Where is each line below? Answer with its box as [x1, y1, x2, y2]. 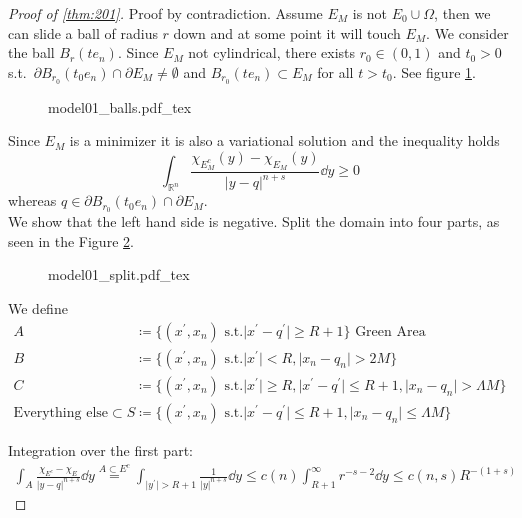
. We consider [426, 22, 509, 43]
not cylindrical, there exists [188, 42, 356, 63]
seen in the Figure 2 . [8, 230, 134, 251]
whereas [8, 190, 57, 211]
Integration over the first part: [8, 439, 193, 460]
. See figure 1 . [392, 61, 476, 82]
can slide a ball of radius [8, 22, 158, 43]
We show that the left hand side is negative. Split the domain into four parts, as [8, 211, 500, 232]
